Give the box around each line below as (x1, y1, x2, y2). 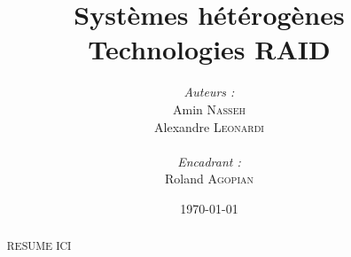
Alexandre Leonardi (154, 117, 264, 136)
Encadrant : (177, 152, 241, 170)
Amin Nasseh (173, 99, 246, 118)
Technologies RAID (88, 31, 331, 67)
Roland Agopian (165, 169, 253, 188)
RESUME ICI (6, 238, 72, 253)
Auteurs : (183, 82, 235, 101)
